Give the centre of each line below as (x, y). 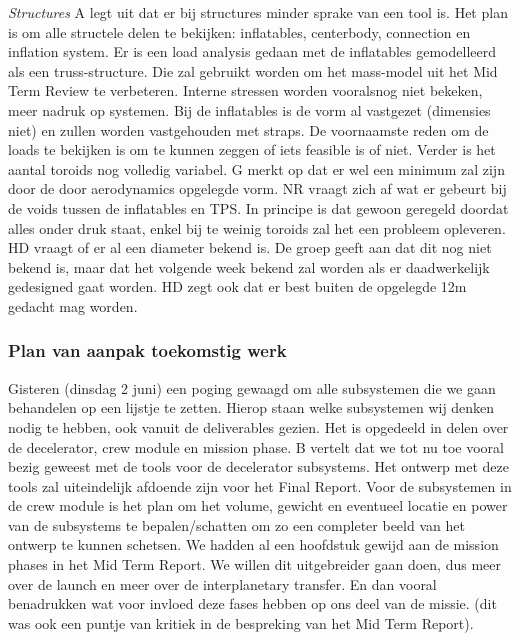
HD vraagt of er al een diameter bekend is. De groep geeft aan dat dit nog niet (250, 247)
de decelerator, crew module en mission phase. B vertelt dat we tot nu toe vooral (256, 446)
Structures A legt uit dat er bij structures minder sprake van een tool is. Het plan (258, 12)
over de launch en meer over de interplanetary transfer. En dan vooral (222, 583)
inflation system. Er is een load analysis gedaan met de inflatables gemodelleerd (252, 51)
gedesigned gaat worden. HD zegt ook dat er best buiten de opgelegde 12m (237, 286)
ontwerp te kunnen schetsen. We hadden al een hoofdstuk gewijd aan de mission (253, 544)
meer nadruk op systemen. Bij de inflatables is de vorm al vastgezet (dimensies (249, 109)
